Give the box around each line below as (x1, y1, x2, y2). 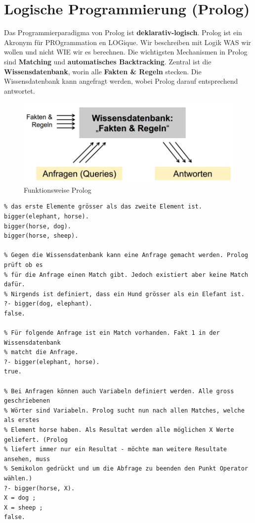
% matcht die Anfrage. (4, 349, 79, 356)
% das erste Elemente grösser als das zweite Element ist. (4, 203, 202, 210)
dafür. (4, 281, 25, 288)
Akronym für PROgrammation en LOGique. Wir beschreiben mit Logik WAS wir (4, 37, 251, 47)
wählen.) (4, 475, 33, 482)
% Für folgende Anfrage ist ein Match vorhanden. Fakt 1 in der (4, 329, 220, 337)
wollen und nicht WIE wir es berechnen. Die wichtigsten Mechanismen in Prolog (4, 47, 248, 57)
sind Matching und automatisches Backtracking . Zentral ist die (4, 56, 212, 66)
